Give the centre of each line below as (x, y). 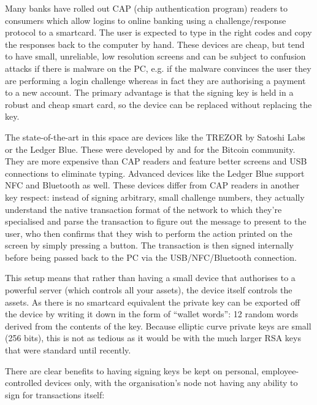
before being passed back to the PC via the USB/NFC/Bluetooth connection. (151, 257)
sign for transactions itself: (55, 394)
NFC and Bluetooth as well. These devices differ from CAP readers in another (152, 185)
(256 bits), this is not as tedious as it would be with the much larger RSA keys (153, 338)
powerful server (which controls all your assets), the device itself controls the (149, 290)
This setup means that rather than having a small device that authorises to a (150, 278)
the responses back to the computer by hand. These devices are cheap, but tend (155, 44)
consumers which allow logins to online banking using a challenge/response (146, 20)
